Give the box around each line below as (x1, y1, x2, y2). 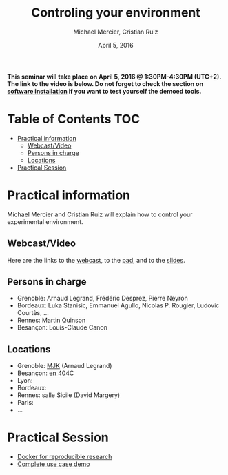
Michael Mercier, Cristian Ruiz (73, 28, 158, 36)
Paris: (17, 398, 34, 407)
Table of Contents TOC (7, 112, 141, 127)
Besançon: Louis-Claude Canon (17, 323, 108, 332)
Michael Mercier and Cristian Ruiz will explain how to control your (7, 210, 193, 219)
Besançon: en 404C (17, 369, 74, 377)
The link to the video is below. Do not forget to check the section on (7, 79, 204, 88)
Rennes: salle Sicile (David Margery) (17, 391, 121, 399)
